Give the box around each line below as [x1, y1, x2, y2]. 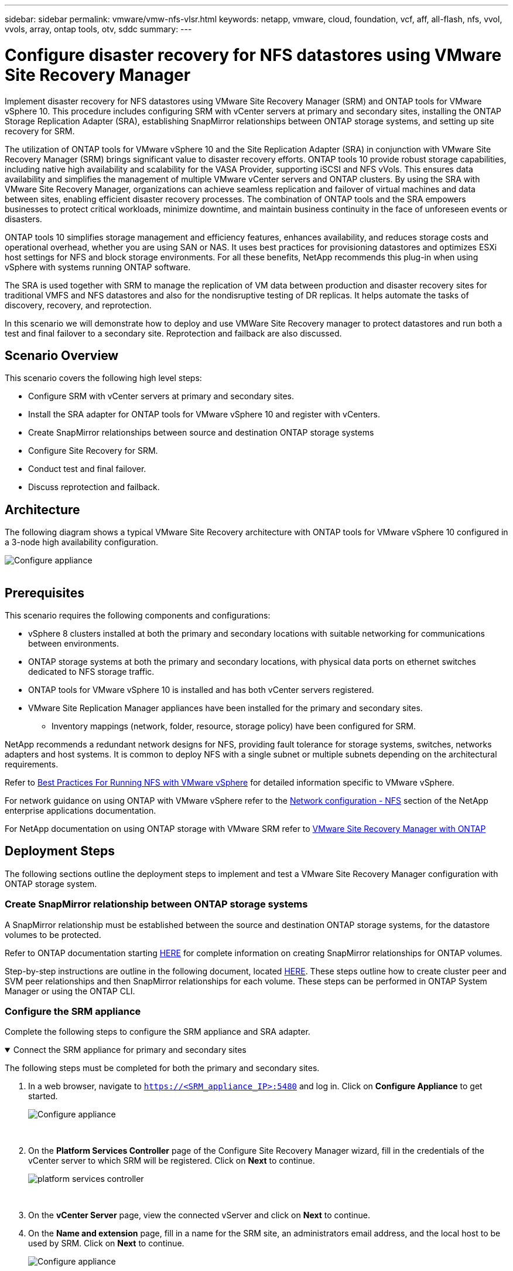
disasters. [5, 213, 42, 224]
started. [28, 1091, 58, 1102]
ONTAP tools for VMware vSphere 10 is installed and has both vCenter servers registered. [28, 685, 374, 695]
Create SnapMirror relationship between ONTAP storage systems [5, 898, 308, 910]
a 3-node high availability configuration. [5, 537, 158, 548]
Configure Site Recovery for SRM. [28, 446, 158, 456]
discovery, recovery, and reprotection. [5, 300, 152, 310]
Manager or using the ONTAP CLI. [5, 985, 135, 996]
